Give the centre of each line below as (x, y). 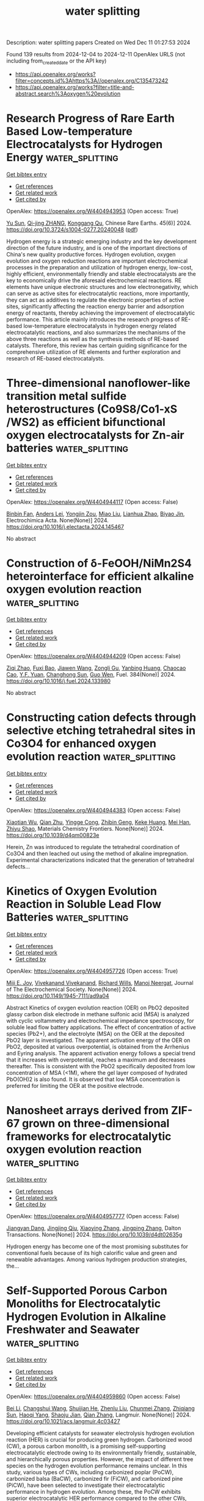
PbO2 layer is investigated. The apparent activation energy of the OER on (98, 1040)
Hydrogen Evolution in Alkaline (86, 1316)
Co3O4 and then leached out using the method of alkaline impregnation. (97, 853)
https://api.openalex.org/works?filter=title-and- (75, 87)
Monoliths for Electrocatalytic (83, 1304)
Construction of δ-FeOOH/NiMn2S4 (99, 563)
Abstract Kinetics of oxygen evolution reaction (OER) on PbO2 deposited (98, 1008)
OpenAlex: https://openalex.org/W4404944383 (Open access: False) (94, 810)
